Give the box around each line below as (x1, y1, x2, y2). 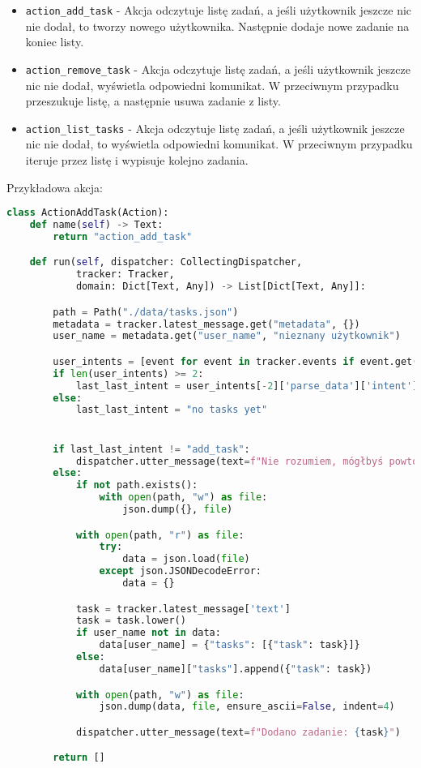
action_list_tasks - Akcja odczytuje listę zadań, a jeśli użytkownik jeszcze (25, 119, 405, 136)
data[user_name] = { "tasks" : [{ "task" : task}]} (99, 639, 360, 651)
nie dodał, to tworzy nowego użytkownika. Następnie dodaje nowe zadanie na (25, 17, 410, 34)
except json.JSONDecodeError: (99, 565, 262, 577)
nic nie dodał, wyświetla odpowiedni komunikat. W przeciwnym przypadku (25, 76, 399, 93)
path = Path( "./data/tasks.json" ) (53, 306, 239, 318)
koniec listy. (25, 33, 84, 50)
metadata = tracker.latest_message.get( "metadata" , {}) (53, 318, 360, 330)
